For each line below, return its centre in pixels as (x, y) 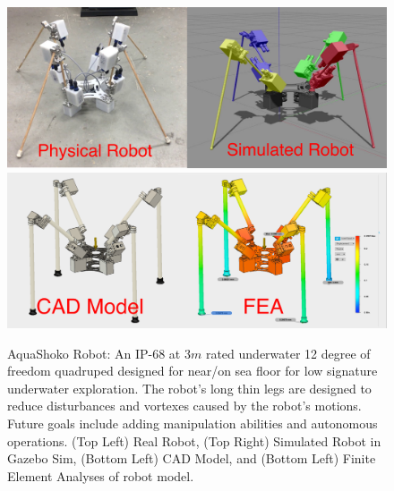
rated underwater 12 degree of (288, 353)
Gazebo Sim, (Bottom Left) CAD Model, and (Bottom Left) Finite (192, 458)
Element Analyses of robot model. (101, 475)
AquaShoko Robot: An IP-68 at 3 (99, 353)
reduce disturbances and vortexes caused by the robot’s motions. (184, 406)
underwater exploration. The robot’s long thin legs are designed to (189, 388)
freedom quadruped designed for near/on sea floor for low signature (193, 371)
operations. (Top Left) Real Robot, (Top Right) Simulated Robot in (194, 440)
